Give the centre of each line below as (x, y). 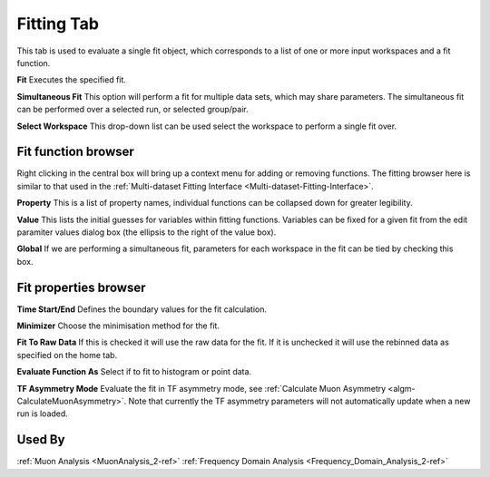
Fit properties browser (81, 287)
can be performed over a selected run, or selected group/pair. (132, 110)
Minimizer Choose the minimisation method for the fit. (118, 326)
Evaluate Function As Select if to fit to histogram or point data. (134, 372)
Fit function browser (76, 152)
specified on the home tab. (67, 355)
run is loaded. (42, 414)
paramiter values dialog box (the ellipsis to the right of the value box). (147, 232)
